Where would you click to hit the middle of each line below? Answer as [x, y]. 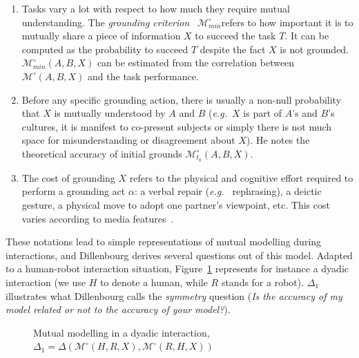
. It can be [307, 36]
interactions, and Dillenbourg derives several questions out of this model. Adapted [179, 255]
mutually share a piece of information [101, 36]
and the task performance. [143, 76]
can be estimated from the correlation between [196, 63]
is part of [263, 113]
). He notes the [278, 140]
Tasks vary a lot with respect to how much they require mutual [156, 8]
